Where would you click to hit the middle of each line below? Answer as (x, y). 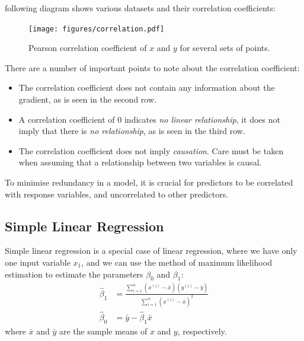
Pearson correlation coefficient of (88, 48)
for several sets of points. (225, 48)
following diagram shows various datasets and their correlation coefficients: (140, 8)
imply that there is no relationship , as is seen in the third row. (132, 131)
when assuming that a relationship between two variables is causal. (140, 162)
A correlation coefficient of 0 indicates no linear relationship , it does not (149, 119)
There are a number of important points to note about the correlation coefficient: (152, 67)
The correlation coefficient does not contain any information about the (147, 87)
